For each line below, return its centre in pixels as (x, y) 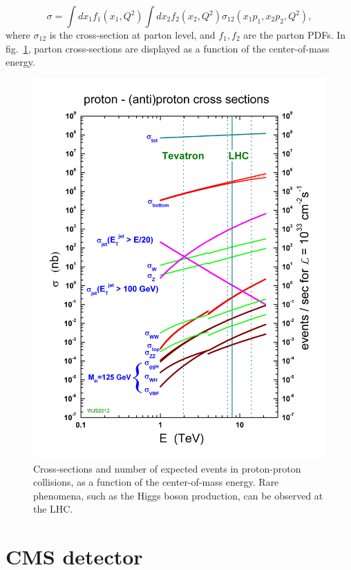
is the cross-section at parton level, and (132, 35)
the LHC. (53, 509)
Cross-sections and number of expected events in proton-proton (167, 468)
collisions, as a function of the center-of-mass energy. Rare (156, 482)
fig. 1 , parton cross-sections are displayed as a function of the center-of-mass (168, 48)
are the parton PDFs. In (295, 35)
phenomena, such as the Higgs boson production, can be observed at (178, 495)
